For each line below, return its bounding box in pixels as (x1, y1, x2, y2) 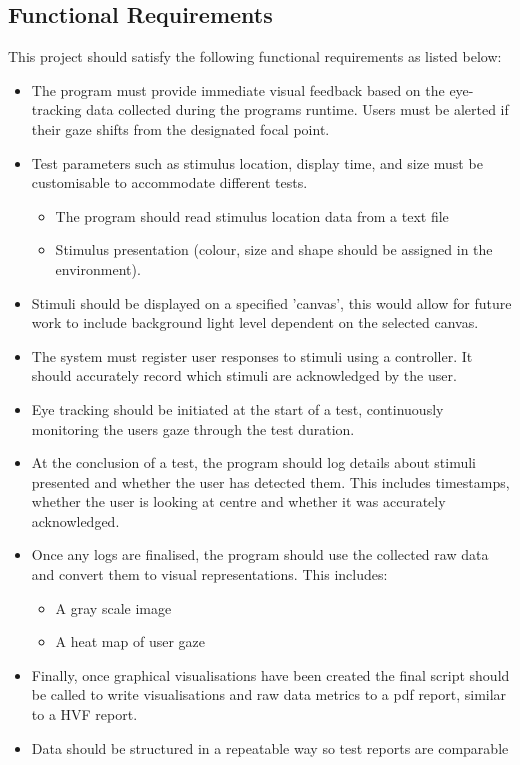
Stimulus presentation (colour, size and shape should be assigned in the (55, 239, 493, 260)
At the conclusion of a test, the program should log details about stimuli (31, 452, 476, 473)
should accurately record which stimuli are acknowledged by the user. (31, 365, 457, 386)
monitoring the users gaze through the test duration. (31, 418, 355, 439)
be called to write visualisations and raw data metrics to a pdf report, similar (31, 684, 507, 705)
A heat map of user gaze (55, 631, 206, 652)
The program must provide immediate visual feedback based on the (31, 79, 445, 100)
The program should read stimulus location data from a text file (55, 205, 449, 226)
